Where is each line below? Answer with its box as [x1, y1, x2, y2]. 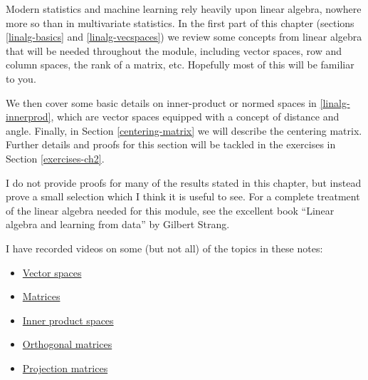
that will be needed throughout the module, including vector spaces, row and [6, 43, 342, 58]
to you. [6, 71, 36, 86]
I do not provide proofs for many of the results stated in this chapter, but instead [6, 175, 362, 190]
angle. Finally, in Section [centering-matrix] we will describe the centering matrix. [6, 123, 362, 138]
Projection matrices [22, 360, 108, 375]
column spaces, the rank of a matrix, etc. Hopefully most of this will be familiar [6, 57, 354, 72]
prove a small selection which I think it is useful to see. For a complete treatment [6, 189, 360, 204]
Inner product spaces [22, 312, 114, 327]
